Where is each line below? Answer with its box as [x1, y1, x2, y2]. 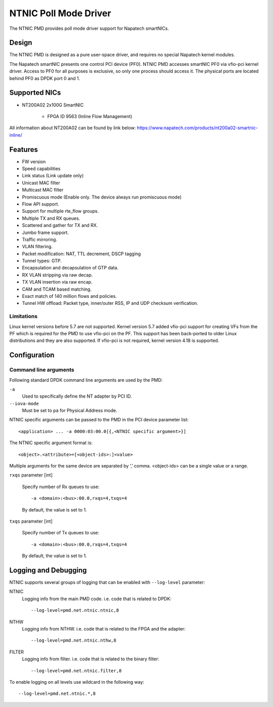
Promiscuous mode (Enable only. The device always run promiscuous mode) [22, 194, 182, 200]
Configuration [9, 351, 55, 360]
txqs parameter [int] [9, 518, 53, 524]
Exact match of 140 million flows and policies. [22, 293, 117, 299]
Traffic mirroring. [22, 236, 58, 243]
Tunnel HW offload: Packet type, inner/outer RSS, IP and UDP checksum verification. [22, 300, 199, 306]
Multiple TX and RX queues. [22, 215, 80, 221]
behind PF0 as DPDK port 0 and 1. [9, 75, 80, 81]
